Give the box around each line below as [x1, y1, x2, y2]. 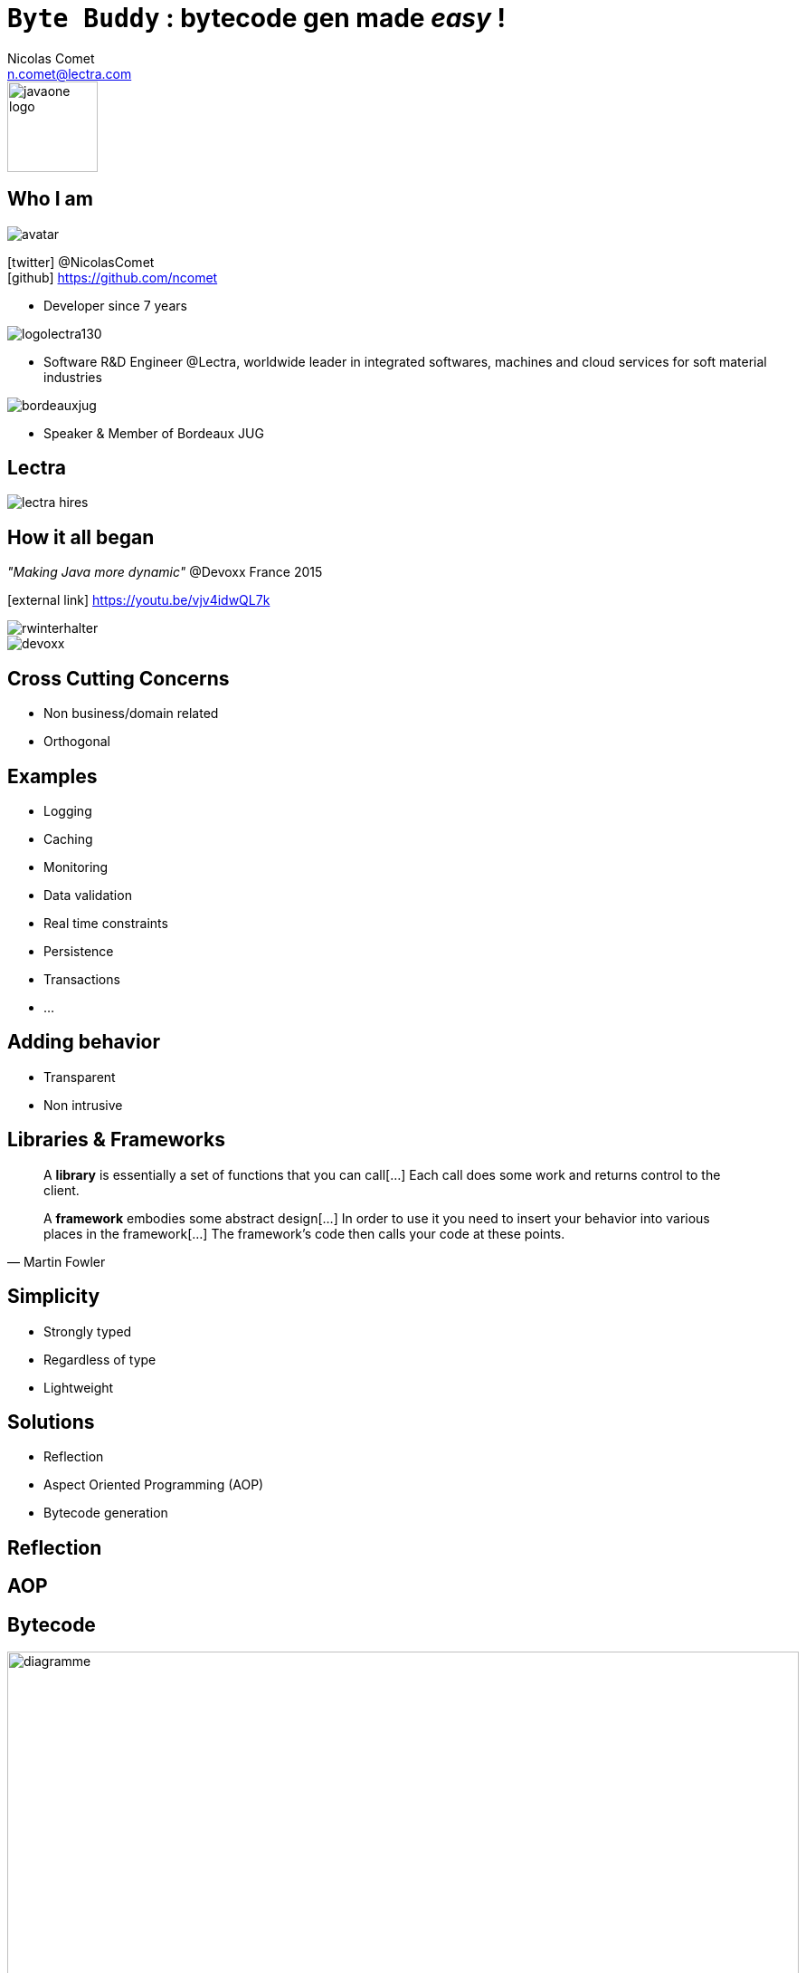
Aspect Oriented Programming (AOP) [43, 1477, 264, 1493]
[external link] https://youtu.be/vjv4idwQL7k [7, 592, 270, 608]
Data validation [43, 886, 132, 903]
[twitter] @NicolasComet [7, 254, 155, 270]
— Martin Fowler [7, 1253, 106, 1269]
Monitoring [43, 858, 109, 875]
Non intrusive [43, 1097, 123, 1113]
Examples [7, 764, 98, 788]
